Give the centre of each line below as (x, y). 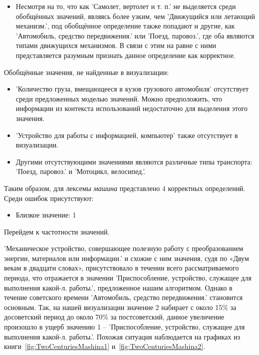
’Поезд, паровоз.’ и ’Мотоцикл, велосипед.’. (81, 171)
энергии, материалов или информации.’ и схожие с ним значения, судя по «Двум (127, 258)
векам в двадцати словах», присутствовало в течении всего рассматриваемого (122, 268)
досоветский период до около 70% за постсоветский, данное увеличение (114, 317)
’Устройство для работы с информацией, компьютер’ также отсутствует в (127, 135)
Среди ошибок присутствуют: (49, 198)
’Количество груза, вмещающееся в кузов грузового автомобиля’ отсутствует (132, 89)
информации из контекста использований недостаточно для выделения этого (132, 108)
